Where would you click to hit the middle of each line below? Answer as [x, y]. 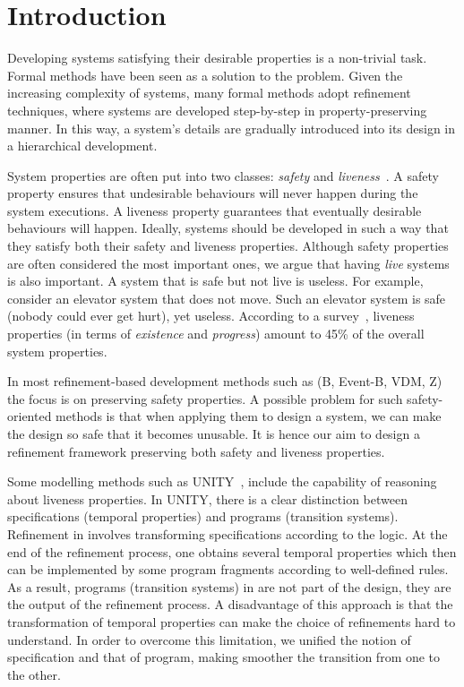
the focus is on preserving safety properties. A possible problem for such [205, 398]
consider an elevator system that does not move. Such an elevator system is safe [227, 298]
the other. [34, 674]
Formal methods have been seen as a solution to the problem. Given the [205, 75]
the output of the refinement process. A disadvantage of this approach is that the [230, 604]
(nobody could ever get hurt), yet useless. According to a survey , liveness [211, 316]
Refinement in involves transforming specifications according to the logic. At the [228, 533]
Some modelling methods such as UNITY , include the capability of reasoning [222, 481]
